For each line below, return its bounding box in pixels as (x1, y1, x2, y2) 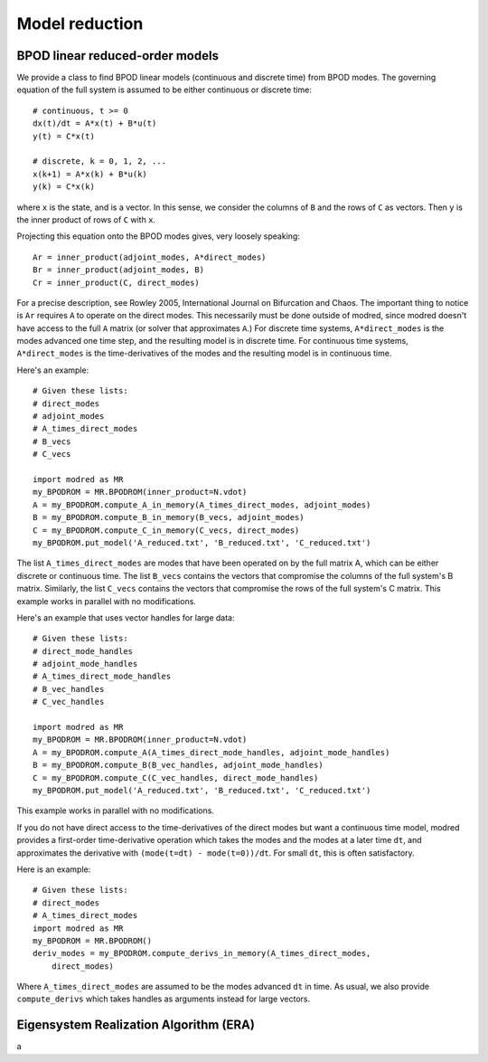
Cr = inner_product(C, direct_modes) (33, 277, 201, 288)
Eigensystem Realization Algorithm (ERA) (16, 1018, 255, 1033)
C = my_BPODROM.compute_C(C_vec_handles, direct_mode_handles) (33, 773, 319, 782)
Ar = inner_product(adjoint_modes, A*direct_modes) (33, 251, 267, 262)
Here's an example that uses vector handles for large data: (16, 612, 235, 623)
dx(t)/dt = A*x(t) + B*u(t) (33, 119, 157, 128)
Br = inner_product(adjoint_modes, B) (33, 265, 205, 275)
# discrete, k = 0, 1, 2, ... (33, 156, 167, 166)
